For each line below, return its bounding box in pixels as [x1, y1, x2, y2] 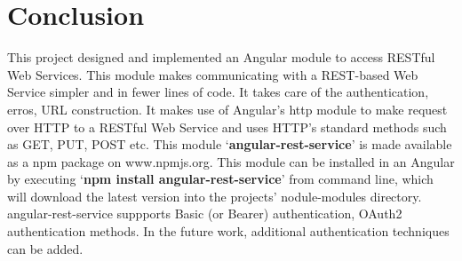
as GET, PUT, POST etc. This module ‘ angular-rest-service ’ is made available [7, 135, 452, 154]
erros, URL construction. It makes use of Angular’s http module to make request [7, 99, 448, 118]
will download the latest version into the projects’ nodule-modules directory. [7, 186, 422, 205]
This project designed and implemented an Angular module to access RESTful [7, 48, 435, 67]
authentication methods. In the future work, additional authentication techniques [7, 222, 450, 241]
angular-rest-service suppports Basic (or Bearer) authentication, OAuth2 [7, 204, 402, 223]
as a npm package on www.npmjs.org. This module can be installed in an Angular [7, 152, 455, 170]
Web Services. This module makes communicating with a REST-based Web [7, 65, 418, 83]
